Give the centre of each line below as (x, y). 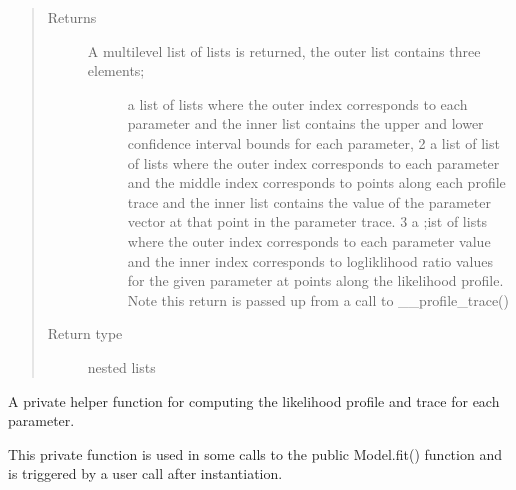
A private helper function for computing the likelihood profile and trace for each (254, 400)
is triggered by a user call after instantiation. (145, 473)
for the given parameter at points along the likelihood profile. (315, 280)
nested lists (121, 366)
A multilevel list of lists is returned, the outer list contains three (284, 50)
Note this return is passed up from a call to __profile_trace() (318, 299)
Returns (72, 17)
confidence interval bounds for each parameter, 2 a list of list (313, 142)
